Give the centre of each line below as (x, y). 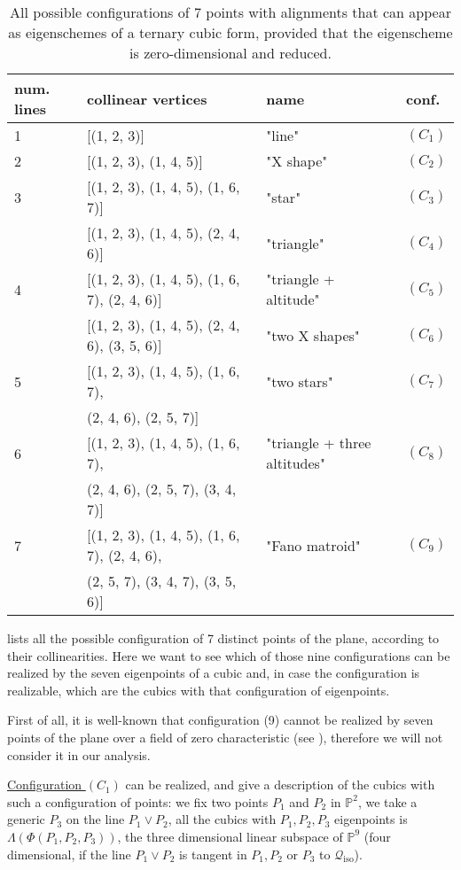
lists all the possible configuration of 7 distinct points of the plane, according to (223, 638)
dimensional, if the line (69, 854)
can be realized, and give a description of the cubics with (280, 785)
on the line (95, 819)
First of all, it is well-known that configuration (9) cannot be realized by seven (220, 720)
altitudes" (296, 463)
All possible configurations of (100, 12)
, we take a (387, 801)
